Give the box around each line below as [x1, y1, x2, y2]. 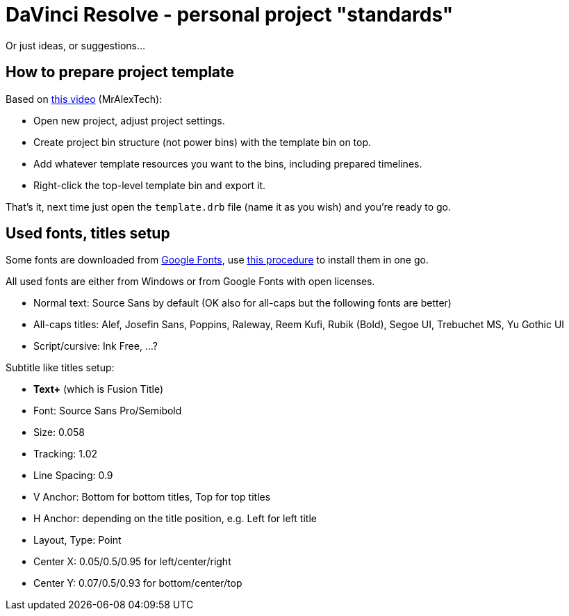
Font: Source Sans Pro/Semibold [33, 405, 182, 417]
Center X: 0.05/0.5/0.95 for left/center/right [33, 556, 231, 568]
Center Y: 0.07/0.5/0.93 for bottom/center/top [33, 577, 242, 590]
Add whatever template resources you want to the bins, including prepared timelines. [33, 157, 422, 170]
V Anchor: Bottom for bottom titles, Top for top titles [33, 491, 271, 503]
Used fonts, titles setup [6, 225, 170, 243]
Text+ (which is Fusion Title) [33, 383, 164, 396]
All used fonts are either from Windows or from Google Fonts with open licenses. [6, 275, 375, 288]
